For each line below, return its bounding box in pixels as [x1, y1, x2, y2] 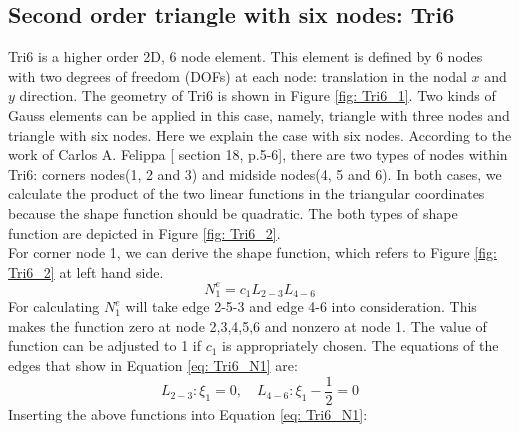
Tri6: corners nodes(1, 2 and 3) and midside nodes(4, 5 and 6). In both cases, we [8, 163, 502, 184]
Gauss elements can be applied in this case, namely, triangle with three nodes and [8, 104, 510, 125]
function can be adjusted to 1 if [8, 335, 201, 356]
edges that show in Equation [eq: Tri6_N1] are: [8, 355, 298, 376]
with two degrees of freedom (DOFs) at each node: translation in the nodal [8, 65, 467, 86]
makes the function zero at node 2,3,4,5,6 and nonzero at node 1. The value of [8, 315, 487, 336]
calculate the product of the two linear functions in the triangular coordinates [8, 183, 485, 204]
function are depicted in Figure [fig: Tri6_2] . [8, 222, 281, 243]
